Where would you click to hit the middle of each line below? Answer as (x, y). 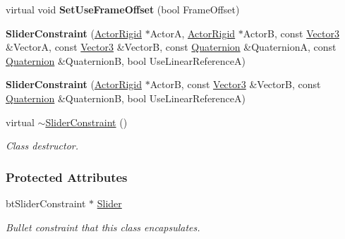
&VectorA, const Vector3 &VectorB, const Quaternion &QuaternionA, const (171, 47)
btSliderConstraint (46, 203)
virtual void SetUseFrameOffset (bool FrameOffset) (123, 9)
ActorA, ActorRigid (193, 33)
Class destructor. (42, 146)
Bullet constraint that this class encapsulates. (103, 227)
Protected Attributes (67, 177)
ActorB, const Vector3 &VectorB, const (235, 84)
